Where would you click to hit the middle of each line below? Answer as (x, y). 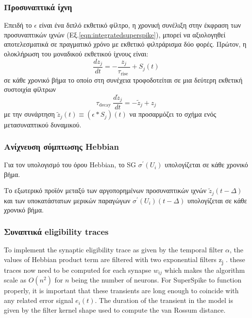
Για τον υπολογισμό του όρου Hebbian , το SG (70, 165)
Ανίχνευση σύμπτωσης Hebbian (61, 146)
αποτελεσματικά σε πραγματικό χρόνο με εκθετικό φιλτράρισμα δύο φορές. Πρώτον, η (125, 44)
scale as (15, 280)
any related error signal (39, 300)
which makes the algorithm (205, 270)
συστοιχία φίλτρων (30, 89)
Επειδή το (18, 25)
